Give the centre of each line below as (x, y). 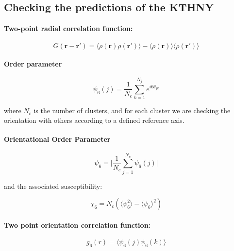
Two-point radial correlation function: (68, 28)
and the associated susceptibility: (53, 186)
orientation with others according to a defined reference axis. (94, 120)
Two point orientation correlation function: (77, 225)
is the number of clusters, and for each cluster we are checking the (132, 110)
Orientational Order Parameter (57, 139)
